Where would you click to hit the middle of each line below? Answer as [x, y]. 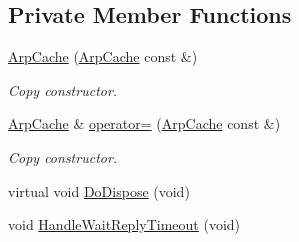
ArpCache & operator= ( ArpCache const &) [144, 123]
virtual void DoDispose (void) [99, 190]
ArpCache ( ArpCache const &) [103, 56]
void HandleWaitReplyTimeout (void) [124, 224]
